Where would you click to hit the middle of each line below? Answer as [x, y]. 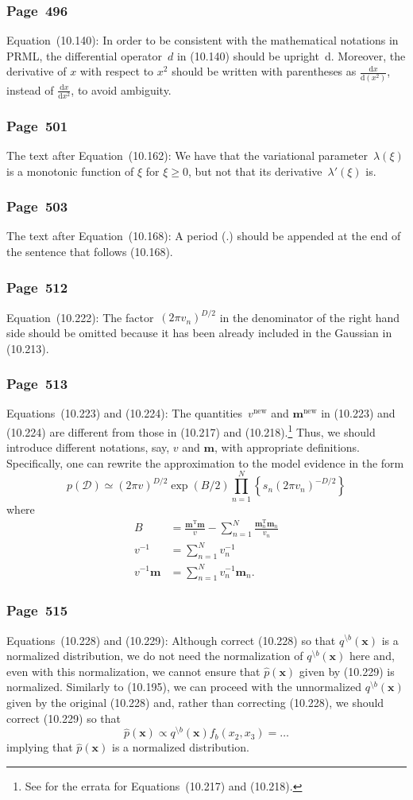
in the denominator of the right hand [310, 317]
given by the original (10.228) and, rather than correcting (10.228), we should [195, 702]
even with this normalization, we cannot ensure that [133, 671]
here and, [372, 656]
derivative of [37, 71]
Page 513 [37, 384]
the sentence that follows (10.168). [90, 252]
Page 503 [37, 206]
